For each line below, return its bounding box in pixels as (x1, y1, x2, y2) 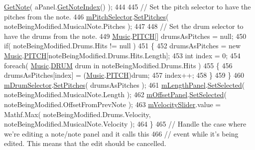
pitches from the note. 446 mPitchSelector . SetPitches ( (4, 11, 169, 21)
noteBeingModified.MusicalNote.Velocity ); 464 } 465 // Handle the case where (4, 119, 247, 129)
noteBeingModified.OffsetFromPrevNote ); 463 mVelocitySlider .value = (4, 99, 221, 109)
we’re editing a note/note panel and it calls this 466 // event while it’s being (4, 128, 239, 139)
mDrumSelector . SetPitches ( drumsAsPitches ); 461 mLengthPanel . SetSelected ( (4, 79, 245, 90)
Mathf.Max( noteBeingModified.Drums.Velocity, (4, 109, 151, 119)
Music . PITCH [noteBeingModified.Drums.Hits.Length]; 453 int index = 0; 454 (4, 50, 241, 60)
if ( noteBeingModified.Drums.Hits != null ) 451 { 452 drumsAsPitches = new (4, 40, 241, 51)
